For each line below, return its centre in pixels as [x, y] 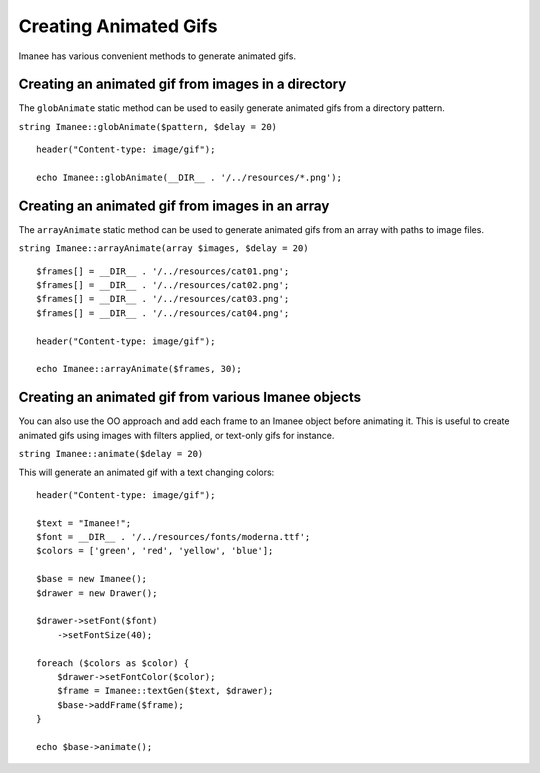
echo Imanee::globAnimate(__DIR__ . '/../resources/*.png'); [189, 178]
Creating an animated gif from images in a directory [182, 84]
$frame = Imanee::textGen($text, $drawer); [165, 691]
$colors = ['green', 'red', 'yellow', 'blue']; [155, 551]
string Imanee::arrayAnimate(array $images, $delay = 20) [163, 248]
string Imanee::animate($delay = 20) [111, 454]
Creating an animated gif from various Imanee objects [190, 397]
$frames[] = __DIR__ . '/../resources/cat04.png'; [163, 313]
